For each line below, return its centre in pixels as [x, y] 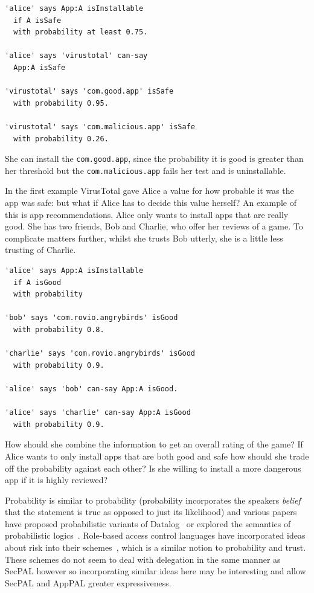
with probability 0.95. [61, 103]
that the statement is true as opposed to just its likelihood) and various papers [151, 512]
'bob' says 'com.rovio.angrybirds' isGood [91, 318]
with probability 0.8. [59, 329]
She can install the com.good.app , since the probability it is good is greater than [154, 159]
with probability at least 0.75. [81, 32]
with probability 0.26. [61, 139]
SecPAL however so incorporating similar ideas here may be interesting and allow [155, 571]
